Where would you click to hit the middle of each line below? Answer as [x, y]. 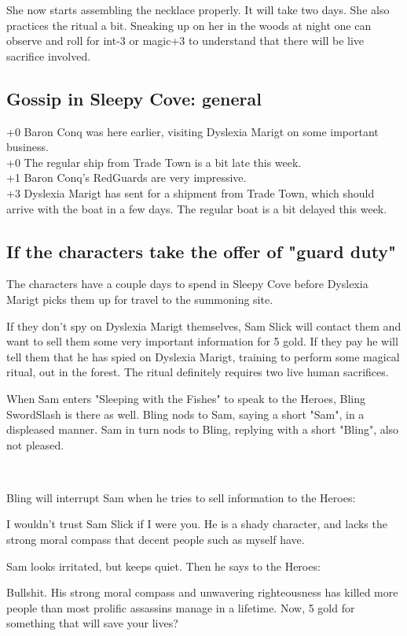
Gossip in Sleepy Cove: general [134, 98]
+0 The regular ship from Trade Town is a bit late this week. [154, 162]
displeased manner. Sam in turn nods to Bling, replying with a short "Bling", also [203, 429]
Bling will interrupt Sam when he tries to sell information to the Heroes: [181, 497]
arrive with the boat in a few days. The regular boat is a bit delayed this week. [197, 208]
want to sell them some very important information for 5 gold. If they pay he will [202, 341]
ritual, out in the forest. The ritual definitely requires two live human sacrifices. [198, 372]
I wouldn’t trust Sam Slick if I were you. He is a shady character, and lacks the [197, 524]
